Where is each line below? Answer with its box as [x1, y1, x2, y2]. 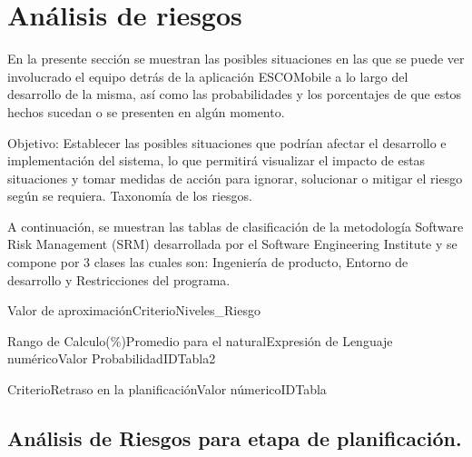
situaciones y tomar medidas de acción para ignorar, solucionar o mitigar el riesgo [7, 168, 463, 187]
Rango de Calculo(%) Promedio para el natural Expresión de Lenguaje [7, 331, 393, 350]
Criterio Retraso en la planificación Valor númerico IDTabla [7, 380, 327, 399]
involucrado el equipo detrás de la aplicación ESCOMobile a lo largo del [7, 66, 408, 85]
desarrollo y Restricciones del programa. [7, 270, 231, 289]
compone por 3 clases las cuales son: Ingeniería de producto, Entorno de [7, 253, 408, 272]
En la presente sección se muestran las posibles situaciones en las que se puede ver [7, 49, 465, 68]
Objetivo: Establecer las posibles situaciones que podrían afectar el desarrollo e [7, 133, 447, 152]
